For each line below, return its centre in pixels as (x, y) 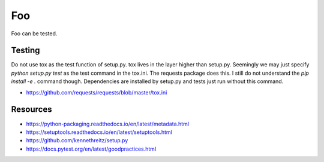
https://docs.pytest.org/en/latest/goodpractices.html (91, 149)
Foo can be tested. (34, 33)
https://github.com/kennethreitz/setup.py (77, 140)
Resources (31, 110)
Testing (25, 51)
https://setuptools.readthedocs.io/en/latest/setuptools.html (99, 132)
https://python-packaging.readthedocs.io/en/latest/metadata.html (107, 124)
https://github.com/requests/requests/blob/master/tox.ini (97, 92)
